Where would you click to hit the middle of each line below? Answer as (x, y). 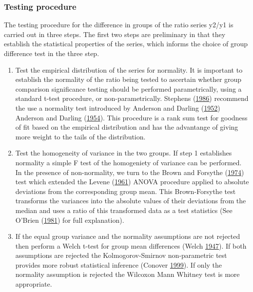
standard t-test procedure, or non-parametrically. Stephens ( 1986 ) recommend (132, 98)
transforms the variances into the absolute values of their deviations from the (131, 201)
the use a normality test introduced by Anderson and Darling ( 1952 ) (118, 107)
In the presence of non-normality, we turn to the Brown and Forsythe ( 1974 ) (130, 172)
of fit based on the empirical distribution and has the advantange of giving (127, 127)
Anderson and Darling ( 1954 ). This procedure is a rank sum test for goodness (131, 117)
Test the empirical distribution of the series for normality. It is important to (129, 69)
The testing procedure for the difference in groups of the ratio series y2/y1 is (119, 25)
